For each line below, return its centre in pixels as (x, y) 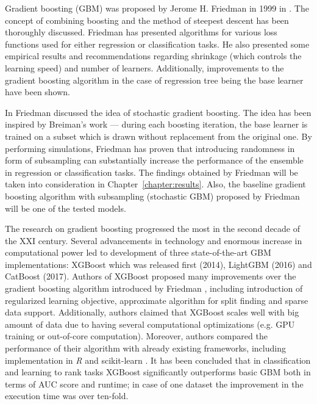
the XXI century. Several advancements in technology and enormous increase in (154, 240)
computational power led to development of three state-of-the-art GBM (138, 252)
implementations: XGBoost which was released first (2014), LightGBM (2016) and (158, 264)
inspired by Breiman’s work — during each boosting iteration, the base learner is (156, 124)
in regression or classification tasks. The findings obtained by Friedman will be (151, 172)
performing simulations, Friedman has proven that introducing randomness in (150, 148)
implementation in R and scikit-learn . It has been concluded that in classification (158, 360)
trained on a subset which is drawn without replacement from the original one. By (158, 136)
